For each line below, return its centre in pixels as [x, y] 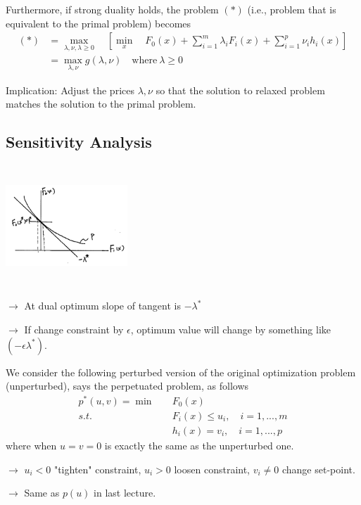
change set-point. [318, 469]
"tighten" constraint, [97, 469]
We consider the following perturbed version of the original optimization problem [181, 372]
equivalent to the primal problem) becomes [99, 23]
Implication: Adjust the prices [70, 90]
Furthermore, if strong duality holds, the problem [112, 9]
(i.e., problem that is [292, 9]
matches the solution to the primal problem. [101, 104]
